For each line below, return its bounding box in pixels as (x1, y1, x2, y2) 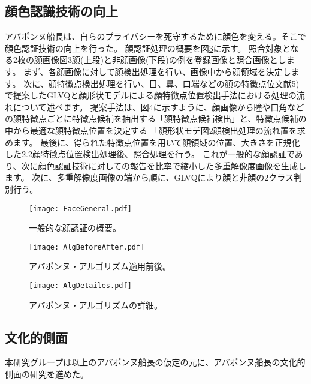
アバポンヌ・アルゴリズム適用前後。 (29, 260, 171, 272)
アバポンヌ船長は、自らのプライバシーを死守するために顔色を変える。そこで (5, 30, 306, 43)
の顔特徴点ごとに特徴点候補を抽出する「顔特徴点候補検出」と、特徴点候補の (5, 112, 307, 125)
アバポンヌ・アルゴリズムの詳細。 (29, 298, 163, 311)
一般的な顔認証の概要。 (29, 221, 121, 234)
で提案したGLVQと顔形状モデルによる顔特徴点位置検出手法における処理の (5, 89, 297, 101)
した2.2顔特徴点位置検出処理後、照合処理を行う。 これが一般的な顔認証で (5, 148, 295, 160)
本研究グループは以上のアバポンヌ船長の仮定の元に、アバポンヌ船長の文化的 (5, 356, 306, 368)
